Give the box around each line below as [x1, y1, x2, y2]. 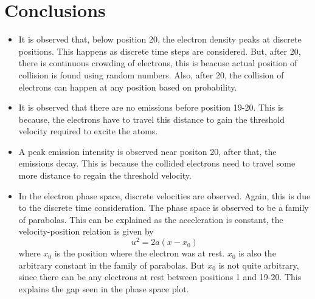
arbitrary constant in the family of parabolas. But [18, 258, 205, 271]
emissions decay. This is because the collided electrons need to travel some [18, 157, 296, 170]
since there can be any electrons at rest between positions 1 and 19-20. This [18, 270, 302, 283]
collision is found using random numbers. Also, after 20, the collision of [18, 68, 284, 81]
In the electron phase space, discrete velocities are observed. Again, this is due [18, 189, 311, 202]
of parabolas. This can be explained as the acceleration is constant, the [18, 213, 283, 225]
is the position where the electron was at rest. [54, 247, 225, 259]
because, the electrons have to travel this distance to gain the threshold [18, 112, 285, 125]
